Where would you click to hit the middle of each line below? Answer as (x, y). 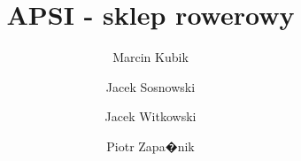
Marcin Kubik (150, 57)
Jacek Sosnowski (150, 86)
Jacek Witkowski (150, 116)
